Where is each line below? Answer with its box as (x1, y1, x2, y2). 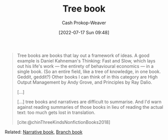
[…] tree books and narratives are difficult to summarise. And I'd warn (17, 99, 162, 105)
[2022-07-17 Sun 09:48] (58, 29, 110, 35)
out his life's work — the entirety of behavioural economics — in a (17, 63, 154, 69)
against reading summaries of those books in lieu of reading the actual (17, 104, 163, 110)
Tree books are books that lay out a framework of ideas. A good (17, 52, 149, 58)
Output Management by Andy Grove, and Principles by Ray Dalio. (17, 79, 152, 85)
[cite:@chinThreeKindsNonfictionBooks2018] (17, 119, 111, 125)
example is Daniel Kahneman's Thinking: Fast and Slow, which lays (17, 57, 155, 63)
